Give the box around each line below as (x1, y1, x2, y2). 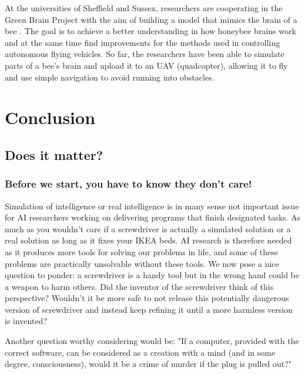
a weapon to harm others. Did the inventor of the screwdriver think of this (5, 280, 274, 292)
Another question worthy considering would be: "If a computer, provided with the (5, 335, 299, 347)
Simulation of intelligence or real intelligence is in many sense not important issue (5, 199, 299, 212)
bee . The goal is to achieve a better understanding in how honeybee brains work (5, 25, 296, 37)
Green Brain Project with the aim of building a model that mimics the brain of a (5, 13, 297, 25)
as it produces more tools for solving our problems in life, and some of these (5, 245, 279, 258)
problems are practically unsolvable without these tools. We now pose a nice (5, 257, 279, 269)
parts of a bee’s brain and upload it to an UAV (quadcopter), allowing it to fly (5, 59, 288, 71)
